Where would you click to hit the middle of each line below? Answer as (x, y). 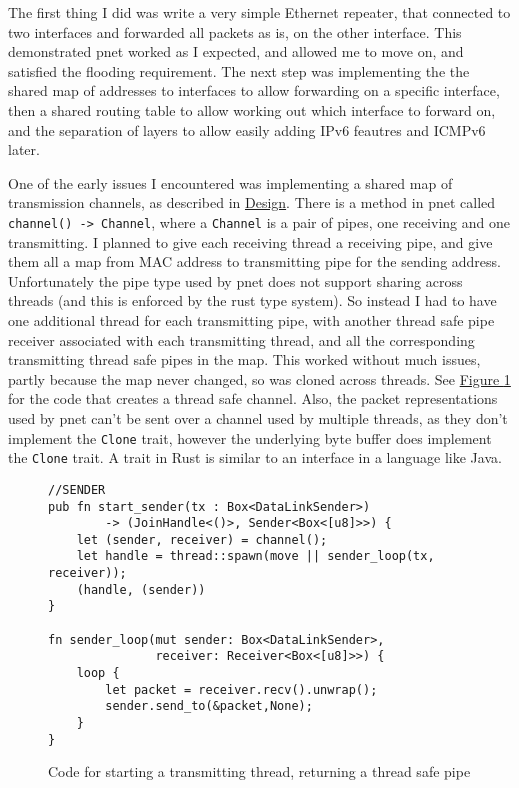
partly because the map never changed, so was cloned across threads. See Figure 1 (259, 378)
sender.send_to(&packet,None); (209, 706)
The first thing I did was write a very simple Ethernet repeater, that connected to (259, 12)
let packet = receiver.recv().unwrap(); (241, 689)
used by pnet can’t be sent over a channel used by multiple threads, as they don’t (258, 417)
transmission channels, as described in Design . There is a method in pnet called (252, 202)
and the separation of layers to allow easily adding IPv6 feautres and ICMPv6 (247, 129)
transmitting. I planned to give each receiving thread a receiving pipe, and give (250, 241)
